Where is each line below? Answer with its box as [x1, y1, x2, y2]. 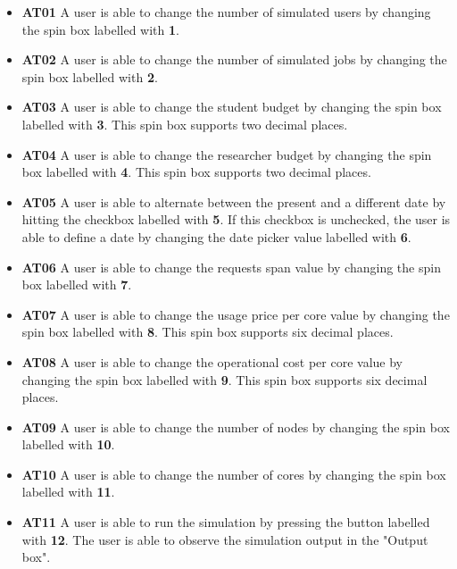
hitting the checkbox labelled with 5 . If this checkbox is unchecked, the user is [21, 210, 451, 229]
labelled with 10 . [21, 435, 115, 454]
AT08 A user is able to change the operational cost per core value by [21, 352, 403, 371]
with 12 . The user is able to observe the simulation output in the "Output [21, 530, 428, 548]
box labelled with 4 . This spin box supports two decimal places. [21, 163, 371, 181]
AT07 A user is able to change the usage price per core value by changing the [21, 305, 450, 323]
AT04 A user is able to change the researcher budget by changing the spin [21, 145, 432, 163]
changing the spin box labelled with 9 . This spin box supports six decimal [21, 370, 428, 389]
